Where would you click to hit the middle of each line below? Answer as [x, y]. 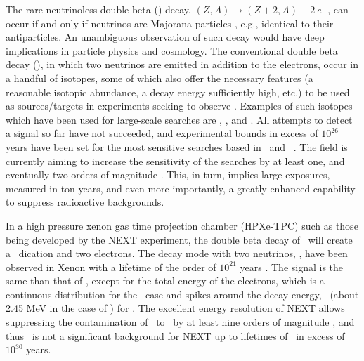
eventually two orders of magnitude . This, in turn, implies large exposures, [168, 175]
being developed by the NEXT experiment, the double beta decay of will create [179, 239]
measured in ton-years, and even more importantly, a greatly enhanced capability [181, 188]
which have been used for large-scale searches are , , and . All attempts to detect [179, 119]
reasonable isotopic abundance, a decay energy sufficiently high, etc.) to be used [178, 92]
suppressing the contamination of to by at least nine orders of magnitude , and [180, 322]
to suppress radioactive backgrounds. [85, 202]
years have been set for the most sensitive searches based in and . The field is [177, 146]
